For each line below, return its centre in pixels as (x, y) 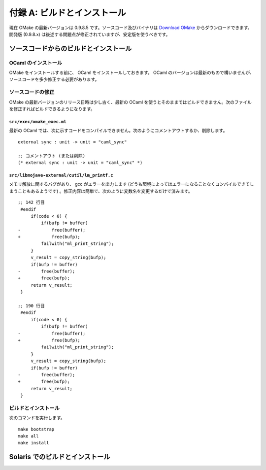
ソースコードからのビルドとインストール (70, 49)
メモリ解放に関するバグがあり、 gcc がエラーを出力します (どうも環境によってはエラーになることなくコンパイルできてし (132, 184)
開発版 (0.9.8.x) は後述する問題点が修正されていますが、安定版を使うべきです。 (90, 34)
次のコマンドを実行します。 (37, 418)
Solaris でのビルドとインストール (60, 457)
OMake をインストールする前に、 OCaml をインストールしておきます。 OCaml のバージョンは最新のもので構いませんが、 (132, 73)
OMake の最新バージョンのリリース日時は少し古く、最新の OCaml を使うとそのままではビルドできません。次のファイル (131, 102)
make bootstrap (36, 429)
